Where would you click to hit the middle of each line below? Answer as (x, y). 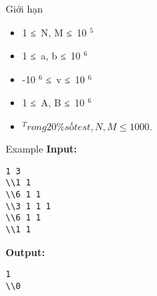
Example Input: (41, 148)
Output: (25, 252)
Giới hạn (25, 8)
